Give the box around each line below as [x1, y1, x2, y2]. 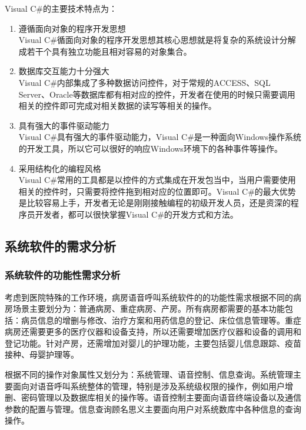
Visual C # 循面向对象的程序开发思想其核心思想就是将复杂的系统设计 [18, 34, 280, 46]
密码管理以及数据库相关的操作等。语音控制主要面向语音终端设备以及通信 [21, 391, 301, 404]
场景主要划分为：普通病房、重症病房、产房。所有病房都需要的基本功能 [12, 302, 285, 315]
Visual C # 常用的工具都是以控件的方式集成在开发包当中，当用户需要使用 [18, 174, 296, 186]
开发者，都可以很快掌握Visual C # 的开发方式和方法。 [35, 208, 238, 220]
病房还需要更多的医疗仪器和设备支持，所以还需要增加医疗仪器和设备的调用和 [5, 325, 301, 338]
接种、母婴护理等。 [5, 348, 79, 361]
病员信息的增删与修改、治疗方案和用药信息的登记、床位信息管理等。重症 [21, 314, 301, 326]
